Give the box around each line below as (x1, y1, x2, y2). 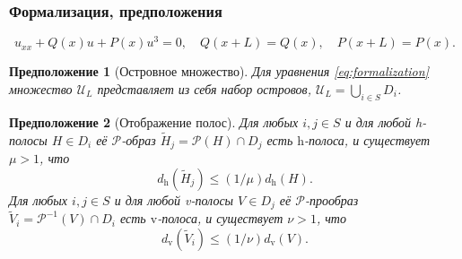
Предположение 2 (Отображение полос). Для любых (9, 112, 299, 131)
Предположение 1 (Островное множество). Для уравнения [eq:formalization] (9, 62, 429, 81)
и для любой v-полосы (114, 190, 234, 209)
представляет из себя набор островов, (97, 79, 311, 98)
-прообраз (304, 190, 359, 209)
